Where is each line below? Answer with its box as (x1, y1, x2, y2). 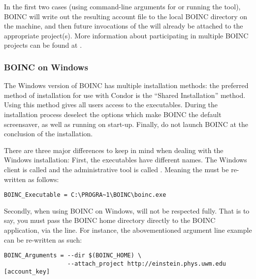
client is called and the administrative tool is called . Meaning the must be (4, 164, 229, 174)
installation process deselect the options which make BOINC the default (4, 109, 222, 119)
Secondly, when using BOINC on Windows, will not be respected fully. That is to (4, 205, 250, 216)
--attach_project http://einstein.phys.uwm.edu (67, 260, 226, 267)
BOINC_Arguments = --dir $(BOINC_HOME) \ (4, 252, 142, 259)
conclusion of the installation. (4, 128, 93, 139)
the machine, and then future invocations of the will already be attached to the (4, 21, 243, 31)
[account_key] (4, 268, 50, 276)
